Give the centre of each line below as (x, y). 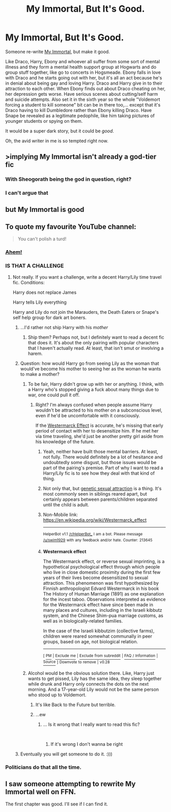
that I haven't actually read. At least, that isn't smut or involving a (96, 348)
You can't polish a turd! (42, 239)
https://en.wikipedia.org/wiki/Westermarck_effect (95, 520)
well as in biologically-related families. (83, 621)
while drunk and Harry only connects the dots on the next (88, 684)
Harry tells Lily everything (40, 302)
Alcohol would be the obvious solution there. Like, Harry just (91, 673)
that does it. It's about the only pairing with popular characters (93, 342)
